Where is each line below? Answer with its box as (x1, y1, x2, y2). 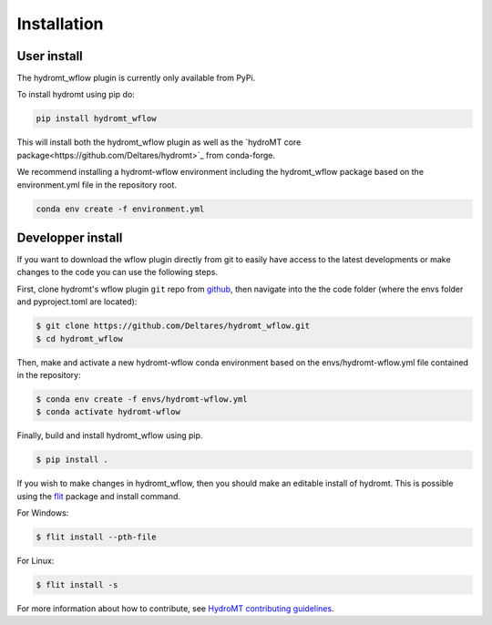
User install (16, 48, 84, 64)
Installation (16, 14, 104, 34)
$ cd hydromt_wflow (36, 333, 123, 343)
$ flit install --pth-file (36, 532, 157, 542)
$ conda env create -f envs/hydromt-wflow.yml (36, 394, 248, 405)
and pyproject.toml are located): (16, 296, 138, 307)
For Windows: (16, 507, 69, 518)
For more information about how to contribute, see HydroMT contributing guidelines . (16, 603, 334, 614)
